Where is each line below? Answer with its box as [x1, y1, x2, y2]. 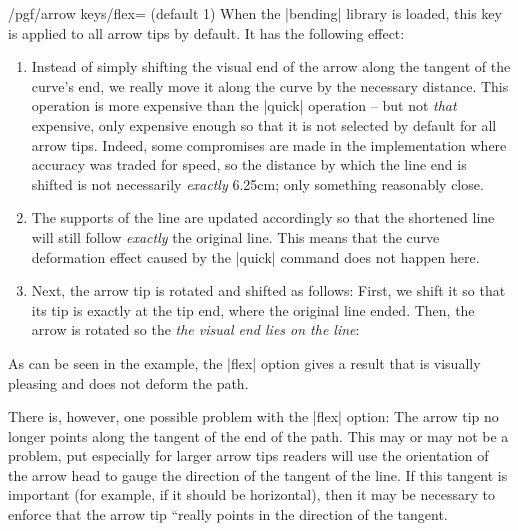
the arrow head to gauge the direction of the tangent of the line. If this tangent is [8, 464, 508, 485]
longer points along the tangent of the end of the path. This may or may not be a [8, 425, 509, 446]
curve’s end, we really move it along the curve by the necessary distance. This [31, 75, 509, 96]
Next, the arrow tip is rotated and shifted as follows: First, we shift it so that [31, 280, 506, 301]
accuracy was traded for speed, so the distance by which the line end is [31, 154, 467, 175]
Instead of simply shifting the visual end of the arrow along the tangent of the [31, 56, 511, 77]
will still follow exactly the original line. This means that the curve [31, 226, 440, 247]
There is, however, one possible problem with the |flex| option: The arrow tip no [8, 406, 499, 427]
